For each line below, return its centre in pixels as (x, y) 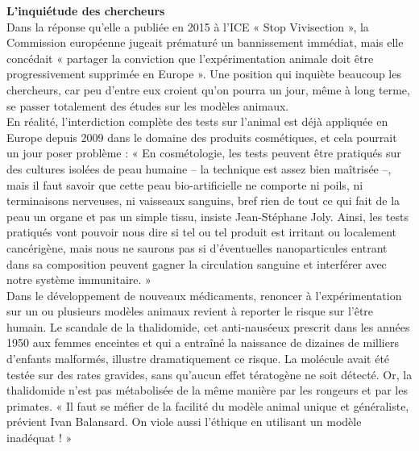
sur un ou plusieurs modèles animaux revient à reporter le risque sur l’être (190, 311)
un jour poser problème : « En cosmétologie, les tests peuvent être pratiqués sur (204, 153)
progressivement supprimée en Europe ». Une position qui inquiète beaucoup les (204, 74)
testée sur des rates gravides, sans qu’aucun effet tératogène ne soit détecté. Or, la (209, 374)
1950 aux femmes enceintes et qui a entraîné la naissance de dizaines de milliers (203, 342)
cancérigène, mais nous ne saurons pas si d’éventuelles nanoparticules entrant (197, 247)
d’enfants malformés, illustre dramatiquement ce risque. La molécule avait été (198, 359)
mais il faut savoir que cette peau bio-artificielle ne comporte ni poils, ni (185, 184)
